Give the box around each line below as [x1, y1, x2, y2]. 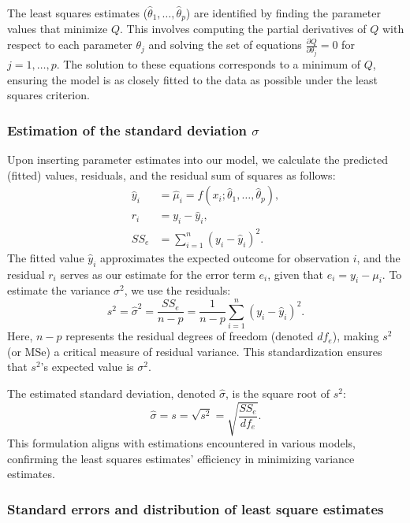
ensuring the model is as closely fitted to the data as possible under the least [7, 71, 378, 87]
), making [332, 328, 379, 344]
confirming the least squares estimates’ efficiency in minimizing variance [7, 450, 355, 466]
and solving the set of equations [148, 36, 302, 53]
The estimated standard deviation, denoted [7, 384, 216, 401]
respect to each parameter [7, 36, 132, 53]
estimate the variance [7, 282, 110, 299]
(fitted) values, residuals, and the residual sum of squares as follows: [7, 166, 336, 183]
